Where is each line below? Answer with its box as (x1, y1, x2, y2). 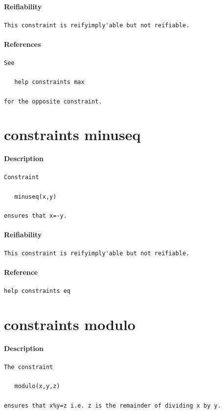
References (4, 39, 41, 49)
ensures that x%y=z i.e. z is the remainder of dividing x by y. (4, 402, 221, 409)
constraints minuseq (4, 124, 141, 145)
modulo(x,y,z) (14, 383, 60, 390)
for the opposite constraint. (4, 98, 102, 105)
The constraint (4, 364, 53, 371)
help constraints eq (4, 288, 71, 295)
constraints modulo (4, 314, 135, 334)
